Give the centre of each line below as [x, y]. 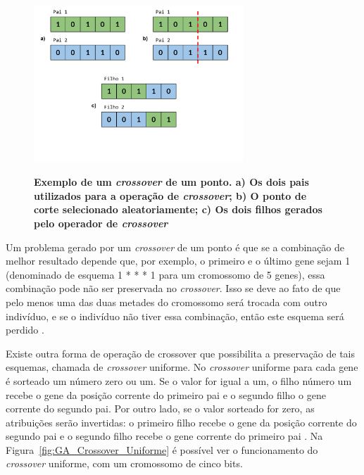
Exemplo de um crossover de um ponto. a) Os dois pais [171, 182]
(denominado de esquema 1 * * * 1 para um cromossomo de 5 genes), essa [165, 274]
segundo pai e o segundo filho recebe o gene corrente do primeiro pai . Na [164, 436]
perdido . [25, 330]
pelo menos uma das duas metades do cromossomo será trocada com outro [167, 302]
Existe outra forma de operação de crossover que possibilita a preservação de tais [181, 353]
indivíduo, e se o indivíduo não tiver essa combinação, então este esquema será [175, 316]
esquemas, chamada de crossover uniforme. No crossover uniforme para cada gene [182, 367]
